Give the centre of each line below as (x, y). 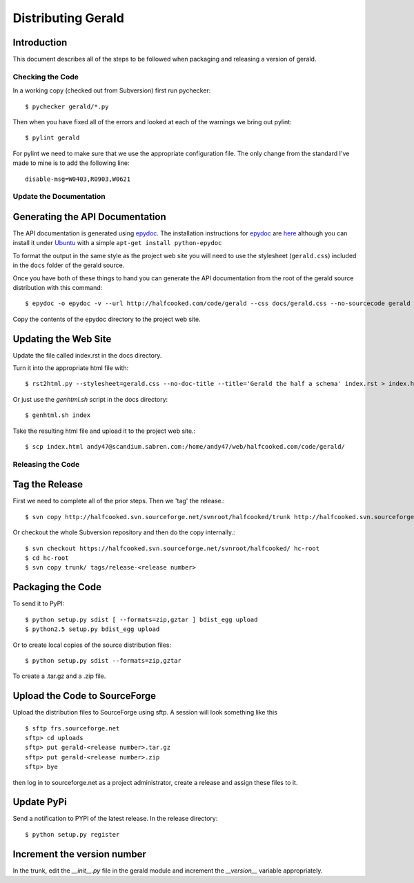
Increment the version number (79, 854)
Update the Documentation (59, 197)
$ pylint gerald (52, 138)
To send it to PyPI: (39, 603)
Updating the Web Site (62, 339)
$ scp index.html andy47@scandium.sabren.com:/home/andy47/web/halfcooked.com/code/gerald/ (185, 446)
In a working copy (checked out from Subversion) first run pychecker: (112, 90)
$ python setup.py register (72, 834)
